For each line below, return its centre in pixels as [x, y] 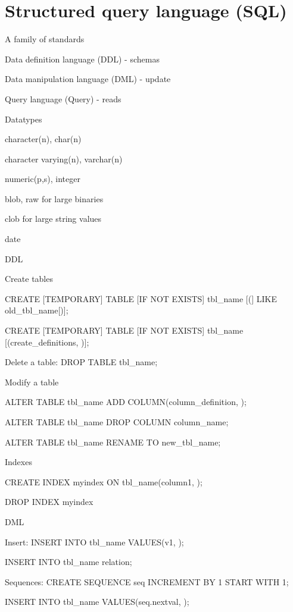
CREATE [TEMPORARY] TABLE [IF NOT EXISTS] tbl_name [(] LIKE [141, 298]
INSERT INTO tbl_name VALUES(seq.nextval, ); [97, 602]
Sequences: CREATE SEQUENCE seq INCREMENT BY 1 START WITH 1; [147, 581]
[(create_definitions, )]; [47, 342]
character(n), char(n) [43, 139]
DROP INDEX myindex [49, 502]
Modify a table [32, 382]
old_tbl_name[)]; [37, 310]
